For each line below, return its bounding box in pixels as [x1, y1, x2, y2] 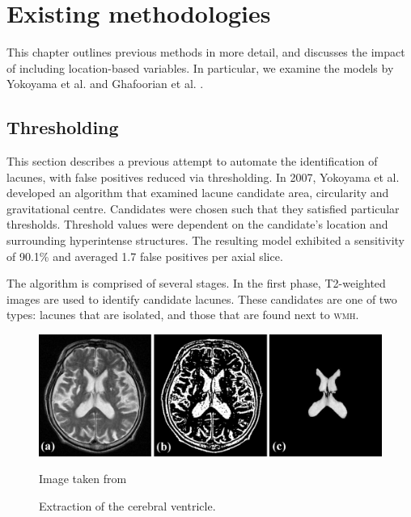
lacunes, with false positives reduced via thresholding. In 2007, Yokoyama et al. [6, 168, 400, 185]
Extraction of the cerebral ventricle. [39, 497, 216, 514]
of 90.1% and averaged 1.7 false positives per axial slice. [6, 247, 283, 264]
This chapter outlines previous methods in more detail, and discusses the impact [6, 44, 405, 61]
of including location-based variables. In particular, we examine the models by [6, 59, 394, 76]
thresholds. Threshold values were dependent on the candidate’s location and [6, 216, 388, 233]
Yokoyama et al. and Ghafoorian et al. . [6, 75, 204, 92]
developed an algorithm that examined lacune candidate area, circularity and [6, 184, 389, 201]
